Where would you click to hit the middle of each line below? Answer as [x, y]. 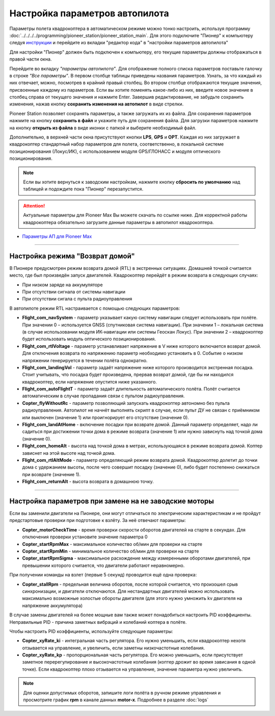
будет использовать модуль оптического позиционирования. [89, 339]
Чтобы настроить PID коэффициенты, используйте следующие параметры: [91, 631]
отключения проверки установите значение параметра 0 [85, 537]
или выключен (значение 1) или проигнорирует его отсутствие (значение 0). [106, 417]
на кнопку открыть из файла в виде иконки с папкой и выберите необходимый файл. [103, 128]
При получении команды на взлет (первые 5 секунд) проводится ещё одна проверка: [103, 575]
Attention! [34, 206]
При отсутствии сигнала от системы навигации [74, 292]
